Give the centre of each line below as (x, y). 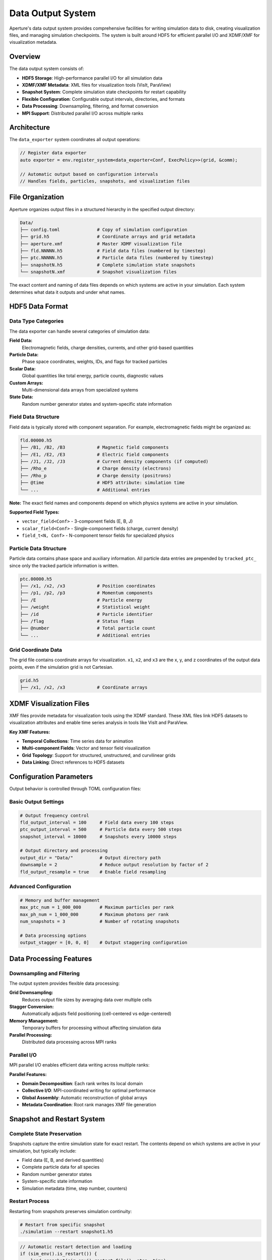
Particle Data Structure (38, 548)
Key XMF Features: (30, 732)
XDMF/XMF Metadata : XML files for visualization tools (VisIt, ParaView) (96, 85)
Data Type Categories (37, 321)
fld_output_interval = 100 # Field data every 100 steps (97, 822)
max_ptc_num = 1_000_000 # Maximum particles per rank (97, 907)
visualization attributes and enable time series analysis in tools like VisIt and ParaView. (99, 723)
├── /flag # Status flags (77, 621)
